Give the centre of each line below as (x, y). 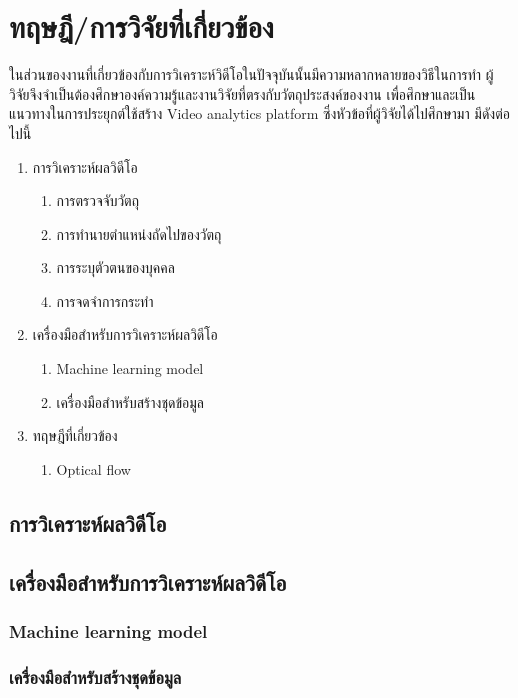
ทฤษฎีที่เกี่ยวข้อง (75, 435)
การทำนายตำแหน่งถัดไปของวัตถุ (139, 233)
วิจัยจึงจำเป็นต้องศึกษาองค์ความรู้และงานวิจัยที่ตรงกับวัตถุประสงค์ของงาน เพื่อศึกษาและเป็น (242, 93)
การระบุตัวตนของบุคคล (115, 267)
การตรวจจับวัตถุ (97, 200)
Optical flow (93, 468)
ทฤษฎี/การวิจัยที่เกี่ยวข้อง (141, 26)
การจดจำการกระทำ (105, 300)
